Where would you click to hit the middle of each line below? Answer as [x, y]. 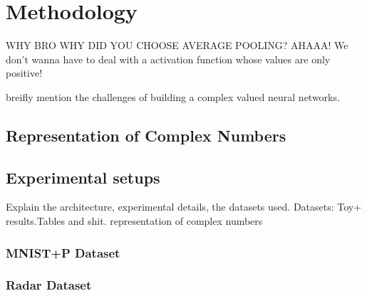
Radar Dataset [49, 285]
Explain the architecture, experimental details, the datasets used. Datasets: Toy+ [184, 207]
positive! [24, 73]
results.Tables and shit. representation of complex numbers [134, 221]
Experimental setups [83, 177]
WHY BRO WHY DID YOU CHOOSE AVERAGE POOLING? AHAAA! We [177, 45]
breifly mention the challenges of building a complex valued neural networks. [173, 96]
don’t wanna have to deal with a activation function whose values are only [168, 59]
